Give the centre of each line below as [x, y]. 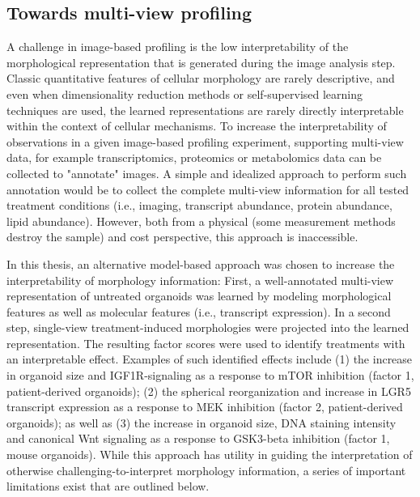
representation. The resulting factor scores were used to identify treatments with [206, 343]
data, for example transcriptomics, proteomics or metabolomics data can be [194, 157]
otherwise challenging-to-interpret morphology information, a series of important [206, 470]
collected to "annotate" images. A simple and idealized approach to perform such [207, 173]
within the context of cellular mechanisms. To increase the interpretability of [197, 126]
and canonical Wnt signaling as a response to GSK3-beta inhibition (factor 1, [198, 438]
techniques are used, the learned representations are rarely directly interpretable [205, 110]
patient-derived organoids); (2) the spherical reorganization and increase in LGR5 [209, 391]
